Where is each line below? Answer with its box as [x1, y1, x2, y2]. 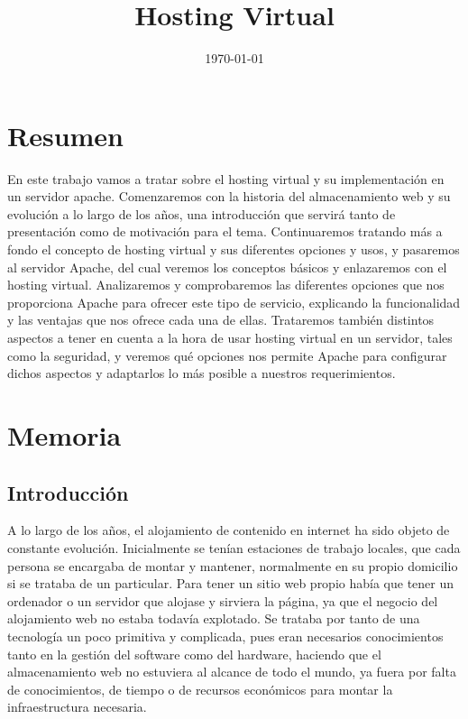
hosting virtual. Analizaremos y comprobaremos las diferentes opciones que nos [7, 275, 445, 294]
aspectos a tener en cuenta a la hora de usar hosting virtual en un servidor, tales [7, 328, 453, 346]
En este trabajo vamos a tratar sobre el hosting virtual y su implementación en [7, 169, 445, 188]
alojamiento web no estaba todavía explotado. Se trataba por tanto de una [7, 609, 420, 628]
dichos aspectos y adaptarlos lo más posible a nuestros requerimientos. [7, 364, 396, 383]
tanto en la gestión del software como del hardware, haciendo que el [7, 644, 381, 663]
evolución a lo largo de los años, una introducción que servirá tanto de [7, 204, 396, 223]
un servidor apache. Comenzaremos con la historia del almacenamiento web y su [7, 187, 451, 206]
